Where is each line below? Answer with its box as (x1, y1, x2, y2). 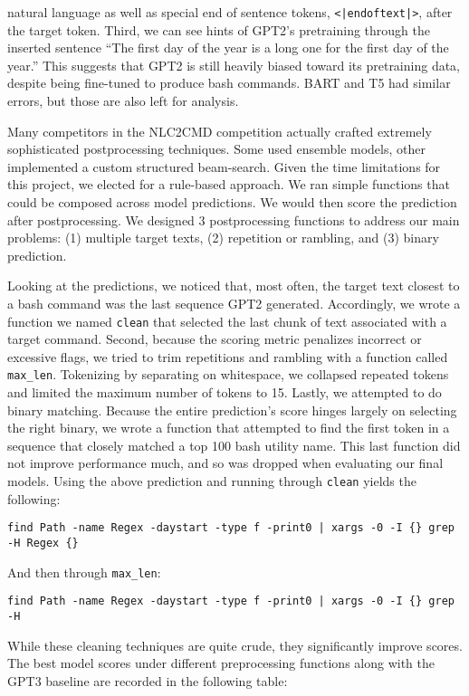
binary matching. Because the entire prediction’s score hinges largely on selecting (7, 400, 457, 419)
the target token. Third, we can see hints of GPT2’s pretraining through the (7, 20, 431, 39)
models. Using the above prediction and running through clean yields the (7, 472, 416, 491)
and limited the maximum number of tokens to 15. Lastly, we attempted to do (7, 383, 442, 402)
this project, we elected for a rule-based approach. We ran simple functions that (7, 175, 450, 194)
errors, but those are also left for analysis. (7, 91, 239, 110)
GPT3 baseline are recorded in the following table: (7, 671, 288, 690)
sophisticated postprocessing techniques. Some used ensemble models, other (7, 139, 426, 158)
